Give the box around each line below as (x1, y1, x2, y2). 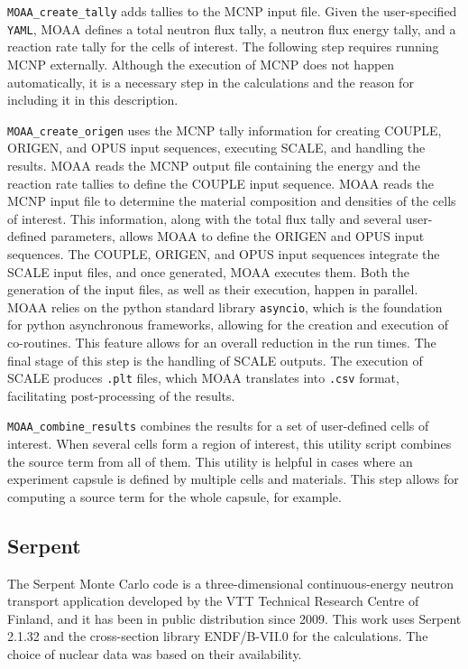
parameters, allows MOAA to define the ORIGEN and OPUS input (50, 227, 425, 246)
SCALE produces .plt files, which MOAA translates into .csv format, (7, 368, 399, 387)
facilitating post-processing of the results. (7, 386, 235, 404)
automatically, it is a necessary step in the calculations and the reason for (7, 72, 414, 91)
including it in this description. (7, 90, 179, 109)
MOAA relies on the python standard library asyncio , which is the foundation (7, 297, 443, 316)
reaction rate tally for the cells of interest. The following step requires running (7, 37, 439, 56)
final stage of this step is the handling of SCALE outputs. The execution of (7, 350, 423, 369)
